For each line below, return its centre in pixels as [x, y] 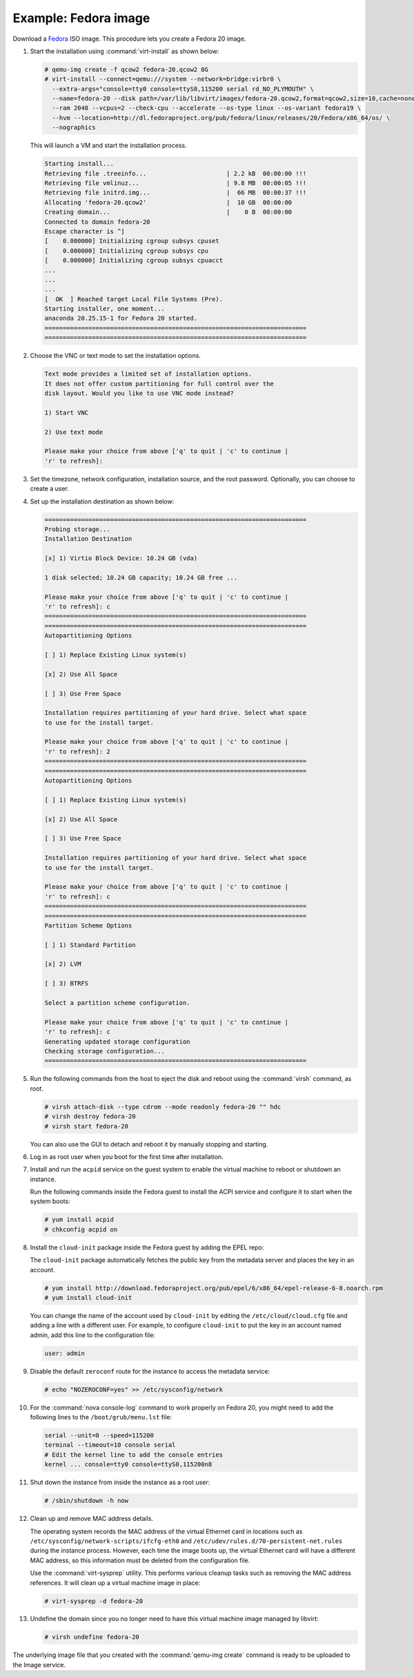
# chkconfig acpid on [81, 1229]
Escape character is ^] [85, 231]
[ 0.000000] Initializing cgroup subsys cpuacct [134, 260]
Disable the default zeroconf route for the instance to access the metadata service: [150, 1371]
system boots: [50, 1201]
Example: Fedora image [81, 18]
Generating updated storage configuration [117, 1042]
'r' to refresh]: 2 [77, 751]
